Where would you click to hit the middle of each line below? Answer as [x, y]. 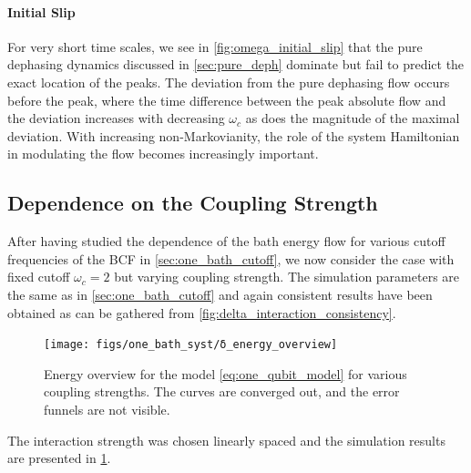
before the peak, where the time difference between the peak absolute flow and [227, 100]
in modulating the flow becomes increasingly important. [163, 154]
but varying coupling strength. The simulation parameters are [287, 277]
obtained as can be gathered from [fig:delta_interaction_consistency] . [202, 312]
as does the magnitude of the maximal [353, 118]
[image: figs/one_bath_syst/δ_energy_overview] [191, 345]
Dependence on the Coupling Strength [193, 203]
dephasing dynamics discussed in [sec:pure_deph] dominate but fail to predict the [236, 64]
